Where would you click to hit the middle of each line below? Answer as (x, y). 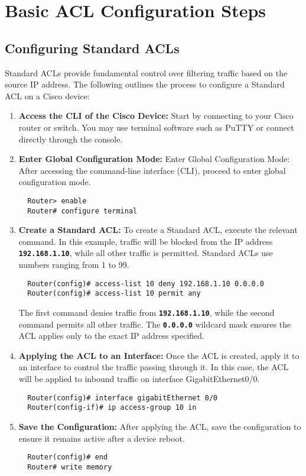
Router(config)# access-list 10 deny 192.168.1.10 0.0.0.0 (146, 284)
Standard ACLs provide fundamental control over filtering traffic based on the (146, 72)
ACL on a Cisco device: (47, 95)
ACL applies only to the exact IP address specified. (111, 336)
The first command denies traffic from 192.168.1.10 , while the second (147, 312)
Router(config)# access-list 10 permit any (114, 294)
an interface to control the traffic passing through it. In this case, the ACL (154, 367)
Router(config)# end (68, 457)
